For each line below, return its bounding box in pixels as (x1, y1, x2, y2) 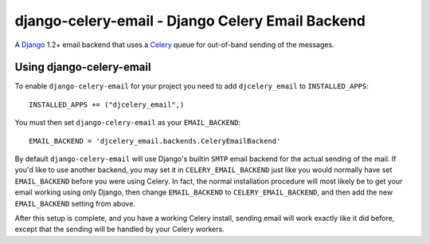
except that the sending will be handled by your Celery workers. (14, 224, 225, 234)
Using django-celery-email (14, 61, 151, 74)
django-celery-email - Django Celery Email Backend (14, 12, 366, 30)
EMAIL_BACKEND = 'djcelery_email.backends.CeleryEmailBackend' (29, 136, 281, 145)
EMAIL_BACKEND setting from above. (14, 199, 135, 208)
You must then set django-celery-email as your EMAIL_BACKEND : (14, 118, 241, 128)
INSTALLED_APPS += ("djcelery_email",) (29, 100, 185, 109)
